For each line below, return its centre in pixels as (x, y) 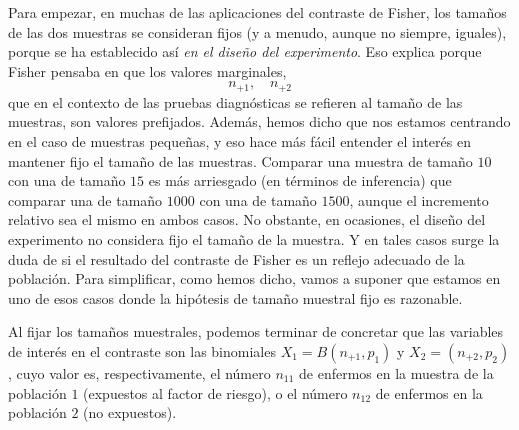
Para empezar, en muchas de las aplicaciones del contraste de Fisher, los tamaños (257, 12)
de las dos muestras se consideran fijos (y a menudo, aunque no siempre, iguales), (257, 31)
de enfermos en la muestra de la (396, 372)
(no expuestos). (130, 412)
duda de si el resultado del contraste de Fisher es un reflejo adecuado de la (236, 258)
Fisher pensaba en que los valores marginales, (147, 70)
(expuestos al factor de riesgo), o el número (215, 392)
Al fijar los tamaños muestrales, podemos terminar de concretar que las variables (256, 331)
